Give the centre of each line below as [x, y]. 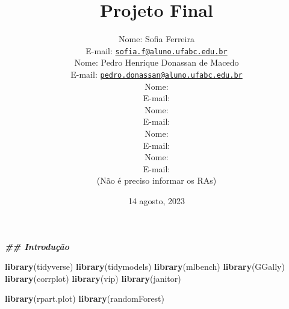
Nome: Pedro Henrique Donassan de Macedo [157, 62]
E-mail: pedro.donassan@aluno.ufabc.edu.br [157, 74]
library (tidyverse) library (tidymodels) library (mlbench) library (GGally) [145, 267]
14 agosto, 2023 [157, 200]
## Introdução [37, 246]
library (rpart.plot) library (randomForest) [85, 298]
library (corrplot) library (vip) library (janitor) [93, 278]
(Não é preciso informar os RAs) [157, 180]
